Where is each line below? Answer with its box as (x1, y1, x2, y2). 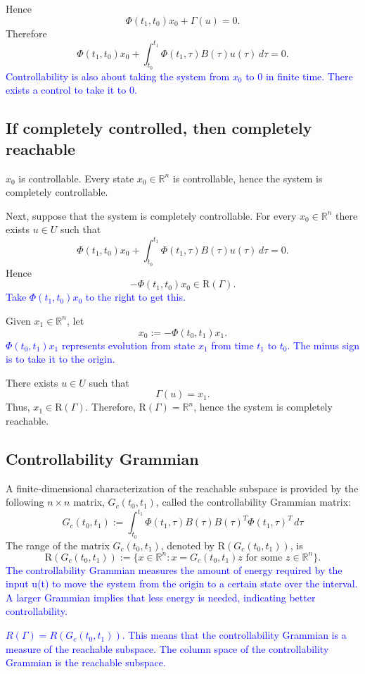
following (6, 494, 44, 509)
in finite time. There (265, 68, 353, 83)
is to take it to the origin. (6, 351, 115, 366)
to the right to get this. (85, 289, 186, 304)
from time (211, 337, 254, 352)
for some (245, 552, 283, 563)
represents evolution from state (61, 337, 196, 352)
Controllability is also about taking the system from (6, 68, 230, 83)
